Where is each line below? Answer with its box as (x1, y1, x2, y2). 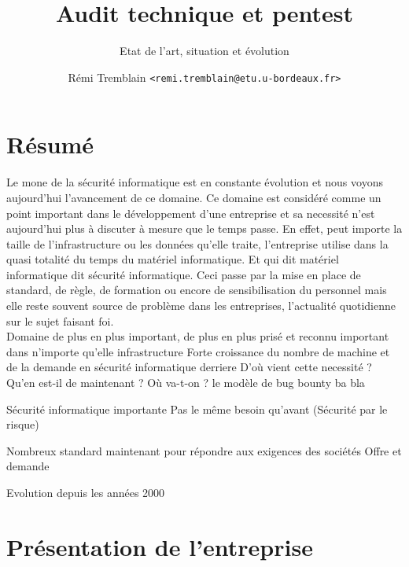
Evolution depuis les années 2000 (6, 484, 165, 500)
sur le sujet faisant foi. (6, 312, 114, 329)
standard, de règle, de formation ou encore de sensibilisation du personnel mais (6, 282, 387, 298)
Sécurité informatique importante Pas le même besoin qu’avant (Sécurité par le (6, 400, 388, 417)
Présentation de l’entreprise (6, 530, 313, 562)
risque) (6, 416, 39, 433)
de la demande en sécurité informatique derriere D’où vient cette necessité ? (6, 359, 372, 375)
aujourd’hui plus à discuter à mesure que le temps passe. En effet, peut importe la (6, 220, 403, 237)
